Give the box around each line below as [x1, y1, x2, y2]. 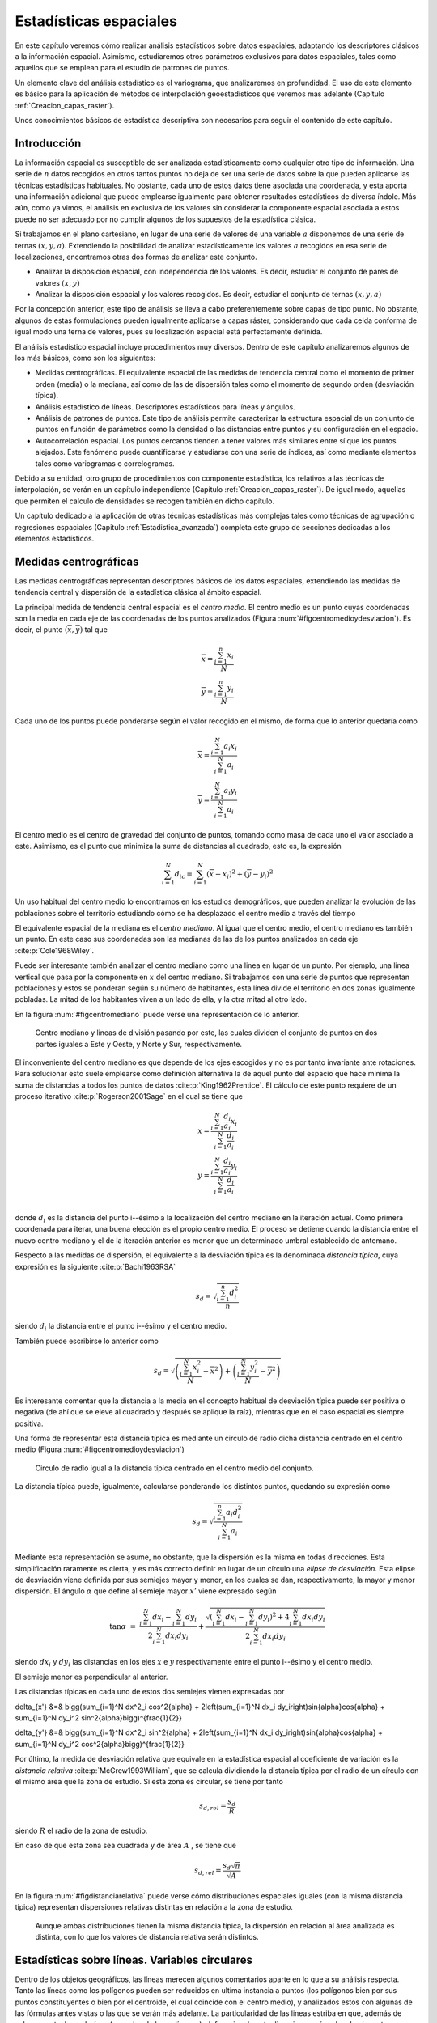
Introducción [15, 136, 82, 150]
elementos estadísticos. [15, 533, 95, 543]
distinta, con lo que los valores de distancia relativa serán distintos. [35, 1932, 259, 1941]
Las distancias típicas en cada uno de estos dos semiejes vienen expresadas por [15, 1687, 285, 1697]
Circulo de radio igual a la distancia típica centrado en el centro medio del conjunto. [35, 1463, 314, 1473]
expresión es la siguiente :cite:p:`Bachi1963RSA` [15, 1262, 176, 1271]
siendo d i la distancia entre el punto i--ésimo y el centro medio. [15, 1321, 227, 1333]
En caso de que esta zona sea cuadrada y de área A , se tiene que [15, 1841, 236, 1851]
